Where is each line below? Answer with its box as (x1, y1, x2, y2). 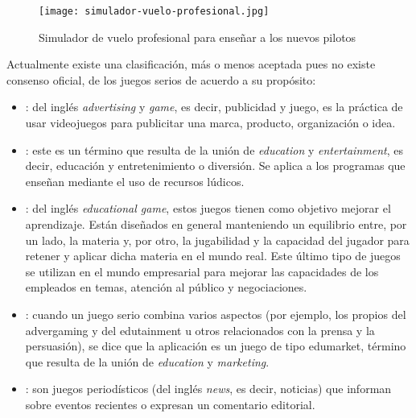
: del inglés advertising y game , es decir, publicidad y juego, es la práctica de (25, 98, 403, 115)
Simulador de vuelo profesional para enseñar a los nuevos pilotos (39, 28, 356, 45)
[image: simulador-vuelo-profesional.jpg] (39, 6, 270, 17)
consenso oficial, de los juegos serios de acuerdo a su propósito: (6, 71, 316, 88)
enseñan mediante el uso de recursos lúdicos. (25, 172, 245, 189)
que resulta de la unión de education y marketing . (25, 353, 270, 370)
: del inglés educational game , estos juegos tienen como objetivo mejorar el (25, 200, 391, 217)
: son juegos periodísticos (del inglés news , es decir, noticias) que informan (25, 380, 392, 397)
